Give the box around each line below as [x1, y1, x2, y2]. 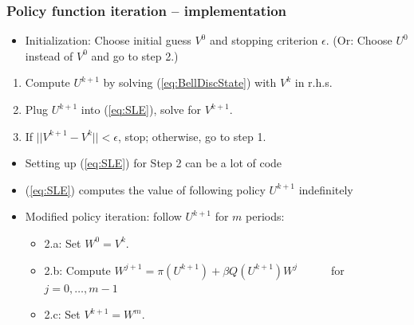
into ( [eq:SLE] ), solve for [81, 101, 202, 117]
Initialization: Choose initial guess [25, 32, 191, 49]
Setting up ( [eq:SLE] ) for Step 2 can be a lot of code [25, 155, 282, 171]
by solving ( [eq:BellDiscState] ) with [103, 74, 277, 91]
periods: [246, 208, 285, 225]
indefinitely [298, 181, 353, 198]
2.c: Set [44, 306, 81, 323]
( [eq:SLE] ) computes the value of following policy [25, 181, 266, 198]
